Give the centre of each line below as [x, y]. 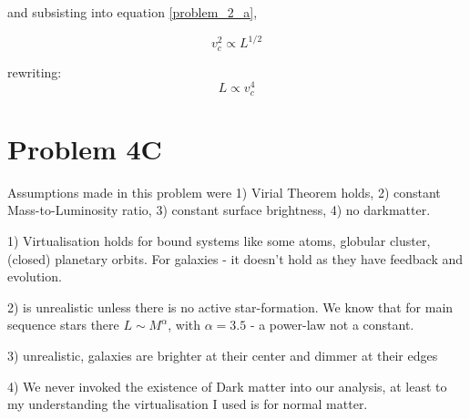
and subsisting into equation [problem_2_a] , [133, 12]
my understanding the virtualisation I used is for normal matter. [188, 404]
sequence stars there [63, 325]
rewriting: [35, 72]
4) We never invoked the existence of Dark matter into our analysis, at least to [227, 386]
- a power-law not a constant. [332, 325]
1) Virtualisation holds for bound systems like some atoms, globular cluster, [219, 240]
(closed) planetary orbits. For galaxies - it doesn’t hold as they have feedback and [235, 258]
